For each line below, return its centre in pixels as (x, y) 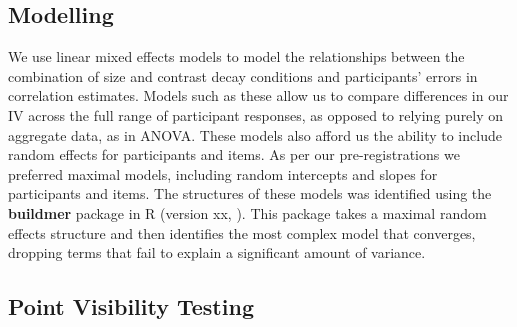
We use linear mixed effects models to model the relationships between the (236, 56)
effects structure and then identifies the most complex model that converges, (242, 232)
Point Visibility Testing (131, 306)
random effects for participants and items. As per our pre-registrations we (234, 154)
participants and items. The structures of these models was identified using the (250, 193)
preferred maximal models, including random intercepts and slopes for (223, 173)
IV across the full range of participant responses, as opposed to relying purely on (256, 114)
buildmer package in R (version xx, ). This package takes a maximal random (247, 212)
